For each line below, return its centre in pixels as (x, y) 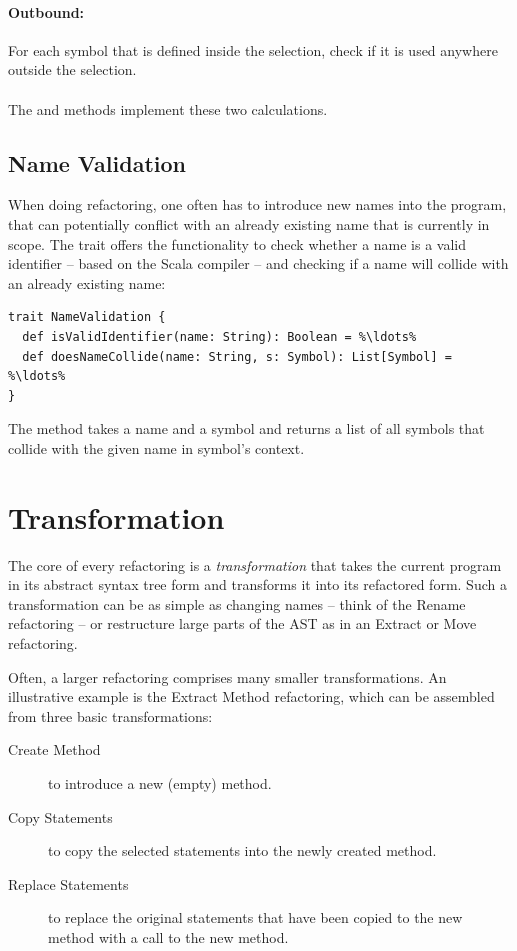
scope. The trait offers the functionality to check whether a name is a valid (237, 243)
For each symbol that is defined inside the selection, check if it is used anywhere (253, 49)
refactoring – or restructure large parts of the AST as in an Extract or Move (242, 623)
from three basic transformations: (110, 715)
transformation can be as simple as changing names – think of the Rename (237, 603)
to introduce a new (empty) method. (160, 782)
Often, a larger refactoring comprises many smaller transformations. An (227, 676)
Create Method (54, 749)
